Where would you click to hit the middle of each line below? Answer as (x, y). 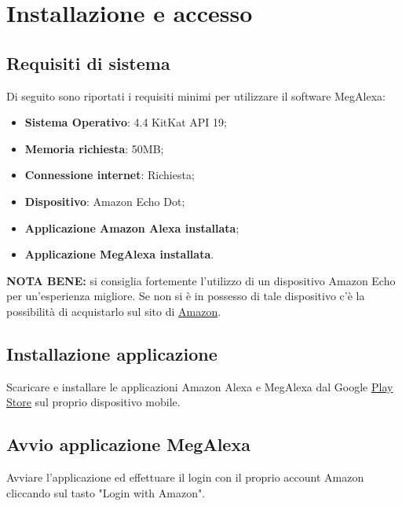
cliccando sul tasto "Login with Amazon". (106, 492)
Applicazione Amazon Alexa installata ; (132, 227)
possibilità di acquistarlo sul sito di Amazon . (114, 311)
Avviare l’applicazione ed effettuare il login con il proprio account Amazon (185, 477)
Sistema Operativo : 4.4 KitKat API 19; (126, 122)
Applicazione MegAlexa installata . (119, 254)
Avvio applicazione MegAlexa (128, 444)
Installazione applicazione (112, 353)
